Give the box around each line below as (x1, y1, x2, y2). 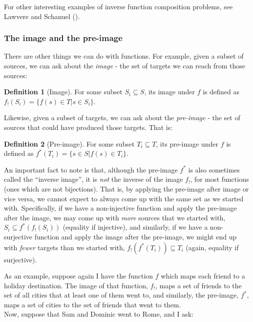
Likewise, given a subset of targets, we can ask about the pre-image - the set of (4, 112, 240, 123)
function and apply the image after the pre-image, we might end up (34, 231, 237, 241)
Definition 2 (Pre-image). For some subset (4, 138, 135, 149)
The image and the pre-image (4, 32, 123, 44)
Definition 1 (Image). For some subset (4, 86, 123, 97)
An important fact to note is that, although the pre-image (4, 164, 178, 174)
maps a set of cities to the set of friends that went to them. (4, 299, 181, 309)
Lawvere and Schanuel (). (4, 11, 80, 21)
